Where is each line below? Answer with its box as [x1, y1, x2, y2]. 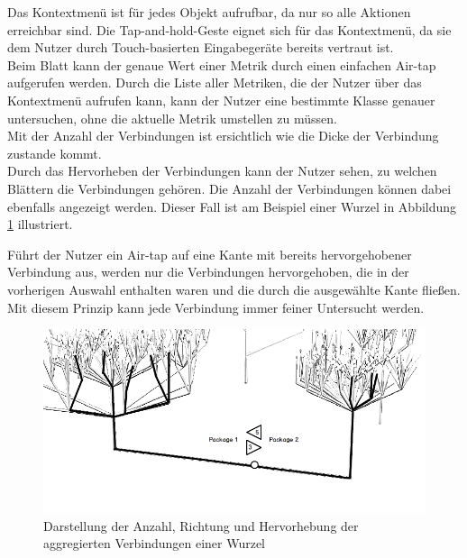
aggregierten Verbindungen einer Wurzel [43, 534, 266, 553]
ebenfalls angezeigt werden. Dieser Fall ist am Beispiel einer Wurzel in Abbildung [7, 197, 457, 215]
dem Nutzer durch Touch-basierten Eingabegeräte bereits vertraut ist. [7, 38, 394, 57]
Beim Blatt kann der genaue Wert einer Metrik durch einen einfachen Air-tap [7, 55, 436, 74]
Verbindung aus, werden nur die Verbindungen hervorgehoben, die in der [7, 262, 409, 281]
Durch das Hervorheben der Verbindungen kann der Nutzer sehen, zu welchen [7, 161, 437, 180]
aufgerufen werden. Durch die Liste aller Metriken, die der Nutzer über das [7, 73, 422, 92]
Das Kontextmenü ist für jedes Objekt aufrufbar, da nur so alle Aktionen [7, 3, 411, 21]
